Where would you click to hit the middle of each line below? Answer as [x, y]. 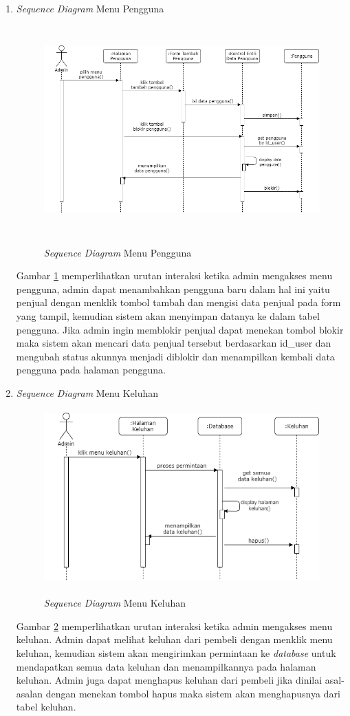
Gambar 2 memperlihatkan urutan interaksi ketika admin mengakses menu [174, 626]
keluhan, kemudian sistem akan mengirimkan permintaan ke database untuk [176, 653]
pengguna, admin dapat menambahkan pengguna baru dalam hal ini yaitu [173, 289]
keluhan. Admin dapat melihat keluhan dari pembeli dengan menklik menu [174, 639]
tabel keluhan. [46, 707]
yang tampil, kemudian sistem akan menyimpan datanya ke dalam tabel [168, 315]
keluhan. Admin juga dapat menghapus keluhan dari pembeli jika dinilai [169, 680]
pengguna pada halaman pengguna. [91, 370]
